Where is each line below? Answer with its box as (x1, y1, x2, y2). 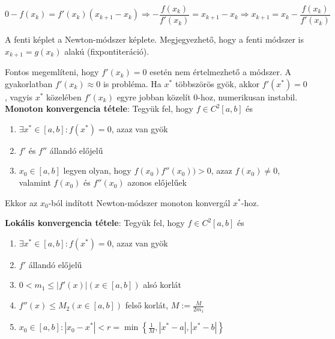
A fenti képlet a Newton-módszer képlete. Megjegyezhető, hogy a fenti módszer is (5, 33, 304, 46)
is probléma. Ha (103, 77, 161, 90)
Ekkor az (5, 196, 38, 209)
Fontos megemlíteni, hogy (5, 66, 99, 78)
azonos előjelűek (127, 176, 187, 189)
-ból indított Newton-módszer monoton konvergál (48, 196, 231, 209)
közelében (46, 90, 82, 103)
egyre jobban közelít (116, 90, 191, 103)
